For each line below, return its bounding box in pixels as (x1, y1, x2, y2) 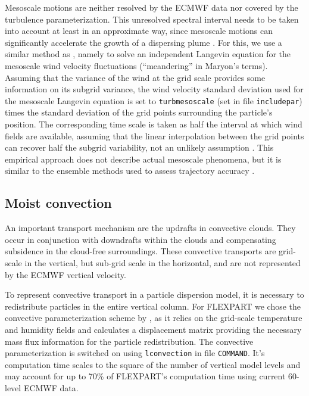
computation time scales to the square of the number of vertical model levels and (5, 358, 301, 370)
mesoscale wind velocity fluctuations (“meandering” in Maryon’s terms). (5, 59, 268, 71)
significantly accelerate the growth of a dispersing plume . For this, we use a (5, 36, 282, 48)
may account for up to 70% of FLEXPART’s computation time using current (5, 370, 286, 382)
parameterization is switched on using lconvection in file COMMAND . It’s (5, 347, 265, 359)
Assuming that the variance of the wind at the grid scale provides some (5, 71, 266, 83)
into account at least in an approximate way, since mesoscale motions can (5, 24, 273, 37)
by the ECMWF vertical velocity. (5, 268, 126, 280)
